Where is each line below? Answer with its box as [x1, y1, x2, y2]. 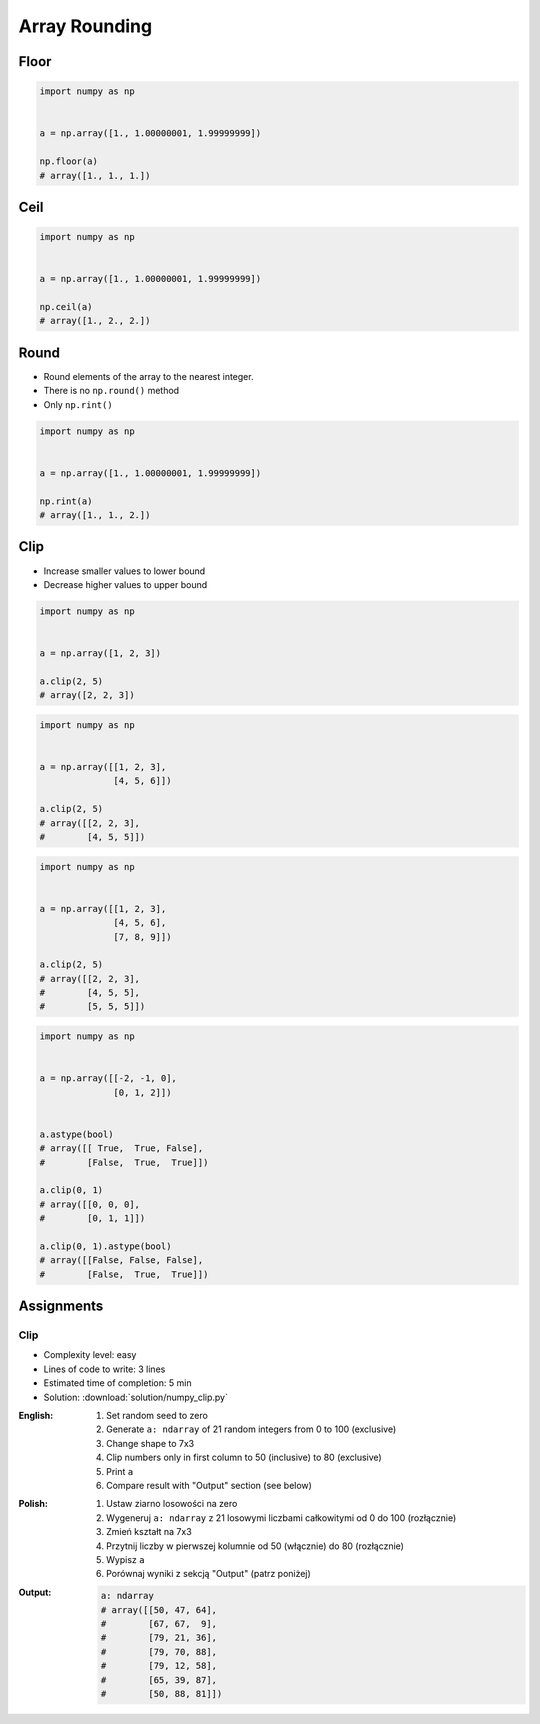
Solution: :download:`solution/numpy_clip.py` [43, 1391, 229, 1403]
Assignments [18, 1298, 104, 1315]
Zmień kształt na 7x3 [106, 1526, 192, 1538]
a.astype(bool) [39, 1128, 114, 1140]
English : [18, 1409, 54, 1421]
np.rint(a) [39, 495, 93, 507]
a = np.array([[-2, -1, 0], [39, 1073, 177, 1084]
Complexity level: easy [43, 1349, 137, 1361]
